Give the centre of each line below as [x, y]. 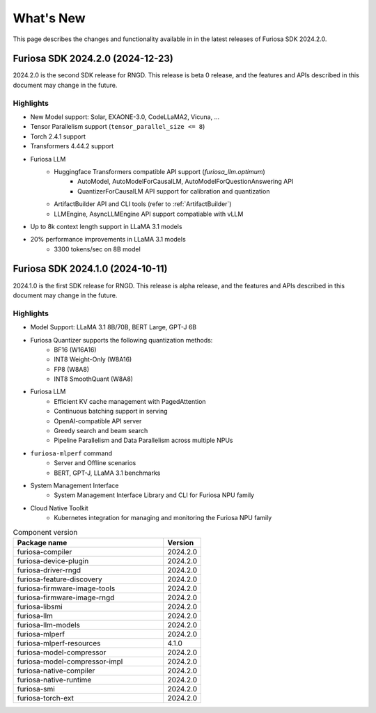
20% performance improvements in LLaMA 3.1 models [108, 240]
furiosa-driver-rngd [49, 570]
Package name [42, 542]
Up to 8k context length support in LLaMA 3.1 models [106, 226]
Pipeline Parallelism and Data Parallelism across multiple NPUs [143, 440]
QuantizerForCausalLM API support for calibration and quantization [174, 191]
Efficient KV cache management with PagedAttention [130, 401]
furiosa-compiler [45, 551]
